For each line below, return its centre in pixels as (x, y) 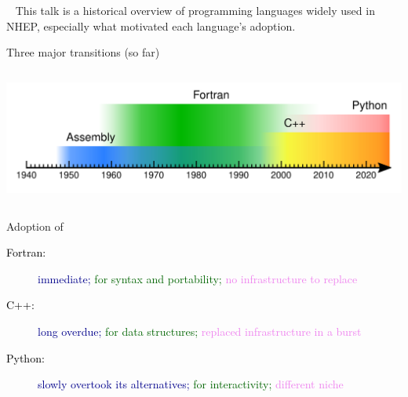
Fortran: (26, 252)
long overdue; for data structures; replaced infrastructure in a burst (200, 331)
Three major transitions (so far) (83, 52)
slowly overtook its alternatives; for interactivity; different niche (191, 384)
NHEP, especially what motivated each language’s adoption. (151, 25)
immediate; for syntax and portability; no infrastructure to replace (198, 278)
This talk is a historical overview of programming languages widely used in (195, 10)
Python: (25, 357)
